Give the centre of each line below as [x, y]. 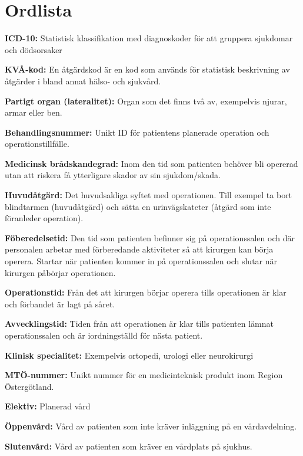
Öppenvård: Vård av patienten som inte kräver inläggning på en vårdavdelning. [151, 426]
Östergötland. [29, 386]
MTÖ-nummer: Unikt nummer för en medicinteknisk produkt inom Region [144, 375]
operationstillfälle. [37, 144]
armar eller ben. [34, 112]
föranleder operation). [44, 218]
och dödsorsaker [34, 49]
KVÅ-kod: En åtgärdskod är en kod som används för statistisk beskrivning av [147, 69]
